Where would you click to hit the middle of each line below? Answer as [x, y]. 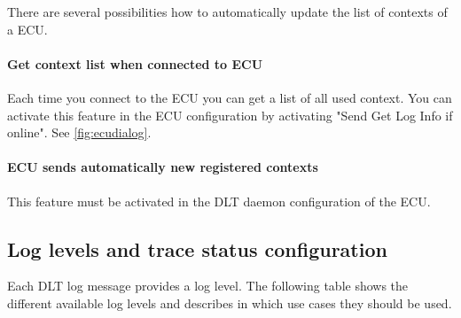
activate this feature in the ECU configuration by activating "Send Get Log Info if [230, 115]
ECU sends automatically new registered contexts [163, 167]
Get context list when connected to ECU [135, 63]
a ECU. [27, 29]
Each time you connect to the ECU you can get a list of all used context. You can [230, 97]
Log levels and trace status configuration [197, 248]
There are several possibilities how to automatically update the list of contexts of [227, 12]
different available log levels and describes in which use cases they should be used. [230, 302]
